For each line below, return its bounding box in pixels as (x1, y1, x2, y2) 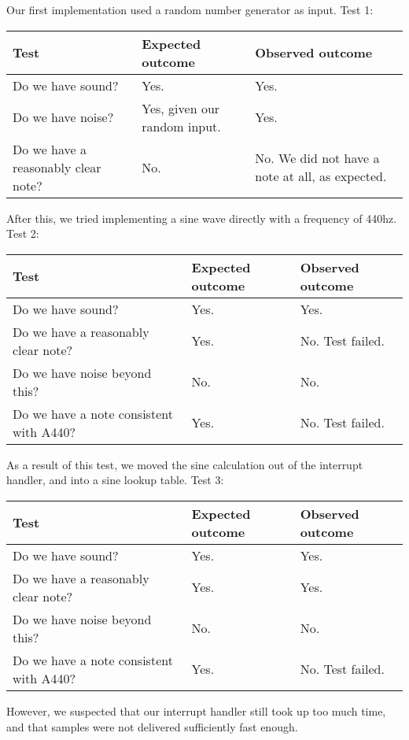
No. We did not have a (255, 149, 380, 168)
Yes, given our (142, 98, 220, 117)
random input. (142, 117, 221, 135)
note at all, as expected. (255, 167, 387, 186)
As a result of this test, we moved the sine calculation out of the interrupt (6, 456, 363, 472)
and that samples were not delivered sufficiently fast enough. (6, 718, 298, 734)
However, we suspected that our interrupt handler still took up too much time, (6, 702, 386, 719)
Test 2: (6, 225, 39, 242)
